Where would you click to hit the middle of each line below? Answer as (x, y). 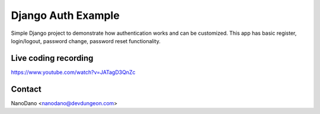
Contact (26, 89)
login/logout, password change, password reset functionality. (86, 41)
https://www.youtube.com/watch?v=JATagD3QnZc (73, 72)
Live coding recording (52, 58)
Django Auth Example (65, 15)
